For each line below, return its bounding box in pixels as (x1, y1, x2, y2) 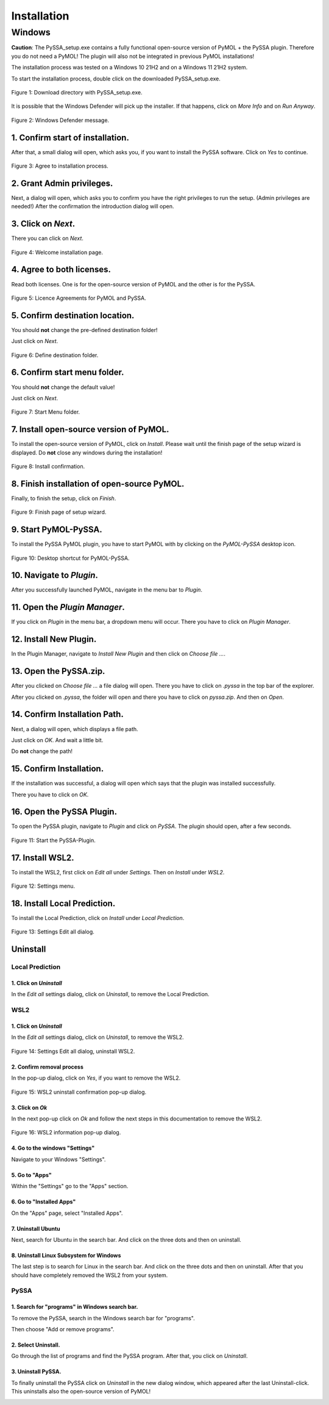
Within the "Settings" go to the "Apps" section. (11, 1183, 129, 1190)
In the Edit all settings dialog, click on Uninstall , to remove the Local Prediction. (11, 991, 210, 998)
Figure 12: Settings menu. (11, 882, 76, 890)
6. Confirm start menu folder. (11, 367, 124, 378)
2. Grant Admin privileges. (11, 178, 113, 188)
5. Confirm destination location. (11, 310, 135, 320)
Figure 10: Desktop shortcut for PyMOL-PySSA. (11, 554, 130, 562)
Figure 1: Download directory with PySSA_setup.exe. (11, 88, 143, 96)
